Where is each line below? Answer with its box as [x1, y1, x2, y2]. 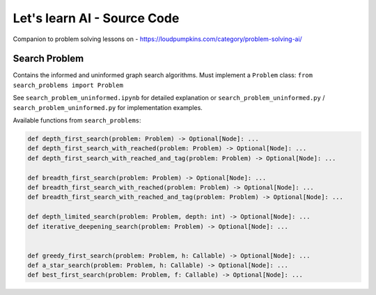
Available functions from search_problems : [13, 116, 142, 125]
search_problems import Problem [13, 81, 123, 89]
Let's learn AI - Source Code [13, 10, 180, 26]
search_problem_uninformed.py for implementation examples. [13, 103, 203, 111]
